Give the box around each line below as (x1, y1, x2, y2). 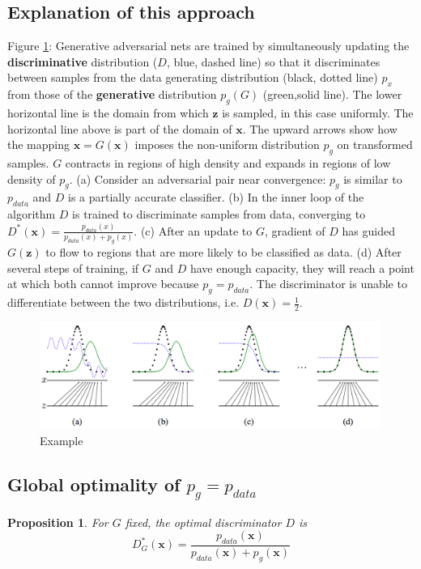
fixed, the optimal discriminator (125, 513, 282, 530)
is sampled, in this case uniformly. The (222, 104, 414, 121)
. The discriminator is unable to (249, 275, 407, 292)
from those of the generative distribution (7, 86, 217, 103)
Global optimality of (7, 472, 181, 497)
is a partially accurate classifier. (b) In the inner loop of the (68, 189, 364, 206)
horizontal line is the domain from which (7, 104, 209, 121)
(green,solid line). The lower (262, 86, 402, 103)
